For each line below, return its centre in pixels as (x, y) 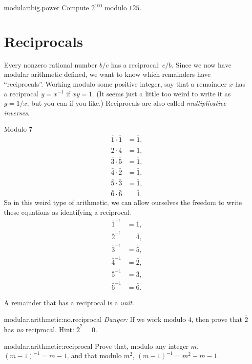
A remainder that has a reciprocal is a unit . (69, 303)
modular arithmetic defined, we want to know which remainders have (107, 74)
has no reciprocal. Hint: (39, 329)
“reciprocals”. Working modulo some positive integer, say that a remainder (115, 83)
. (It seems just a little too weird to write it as (161, 93)
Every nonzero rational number (51, 64)
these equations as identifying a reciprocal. (68, 212)
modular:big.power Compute (47, 7)
